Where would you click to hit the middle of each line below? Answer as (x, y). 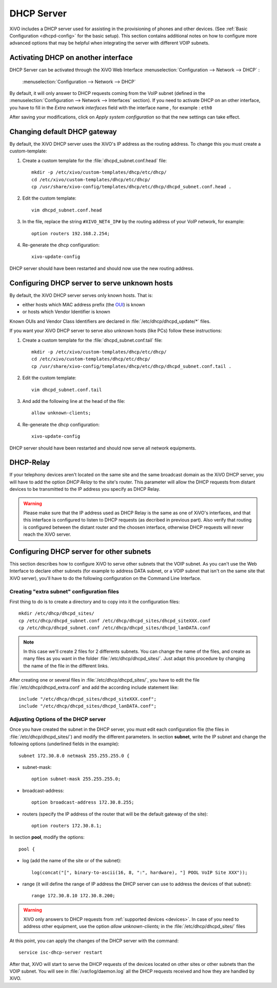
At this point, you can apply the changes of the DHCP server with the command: (94, 941)
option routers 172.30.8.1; (67, 826)
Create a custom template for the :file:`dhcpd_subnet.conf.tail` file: (92, 340)
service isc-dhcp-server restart (61, 953)
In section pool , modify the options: (47, 837)
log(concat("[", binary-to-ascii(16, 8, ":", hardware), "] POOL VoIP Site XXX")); (140, 872)
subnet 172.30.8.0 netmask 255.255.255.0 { (74, 755)
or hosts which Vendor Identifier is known (66, 312)
